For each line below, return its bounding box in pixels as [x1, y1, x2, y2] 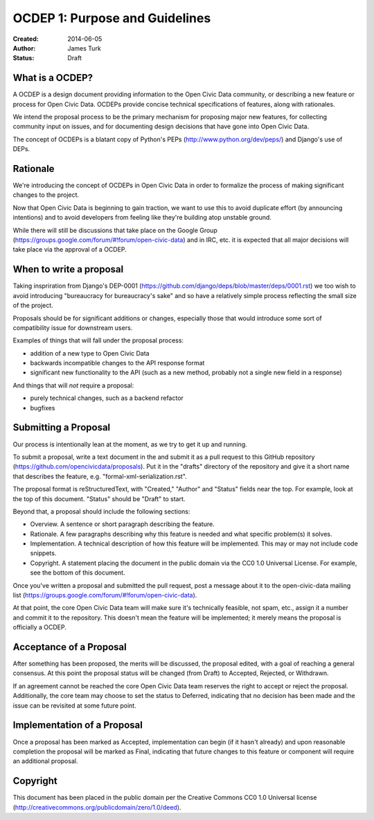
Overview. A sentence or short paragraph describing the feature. [30, 520, 215, 528]
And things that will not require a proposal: [12, 381, 134, 390]
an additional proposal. [12, 757, 78, 765]
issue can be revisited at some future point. [12, 701, 136, 710]
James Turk [67, 44, 102, 52]
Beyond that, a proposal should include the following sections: [12, 507, 190, 516]
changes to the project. [12, 191, 80, 199]
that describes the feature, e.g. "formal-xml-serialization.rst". [12, 472, 187, 480]
